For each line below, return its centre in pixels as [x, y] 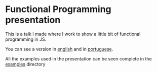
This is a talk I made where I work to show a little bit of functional [73, 34]
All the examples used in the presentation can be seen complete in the [78, 58]
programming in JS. [26, 39]
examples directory [25, 64]
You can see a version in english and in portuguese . [59, 49]
